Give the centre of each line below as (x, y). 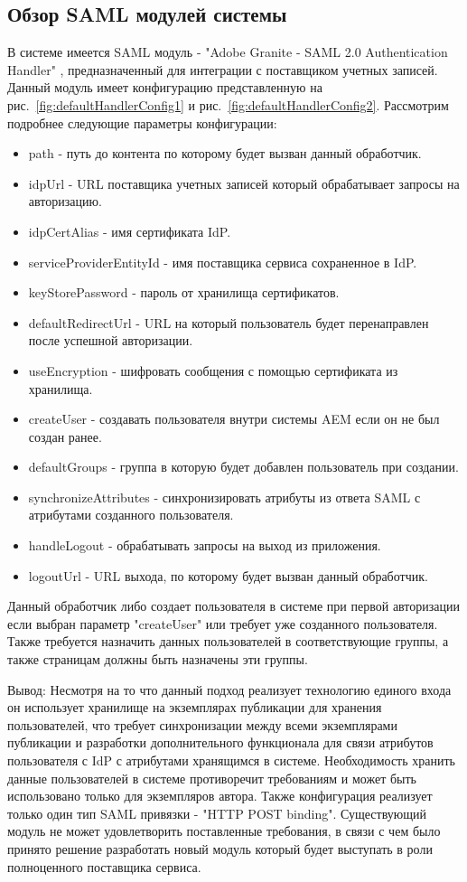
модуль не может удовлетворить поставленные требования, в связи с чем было (224, 831)
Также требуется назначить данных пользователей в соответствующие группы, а (228, 641)
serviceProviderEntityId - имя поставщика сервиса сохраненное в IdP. (223, 262)
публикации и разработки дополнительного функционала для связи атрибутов (220, 742)
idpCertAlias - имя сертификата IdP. (130, 231)
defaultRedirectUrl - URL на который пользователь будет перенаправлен (229, 322)
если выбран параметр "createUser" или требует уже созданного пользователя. (223, 623)
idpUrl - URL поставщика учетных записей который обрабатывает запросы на (244, 183)
